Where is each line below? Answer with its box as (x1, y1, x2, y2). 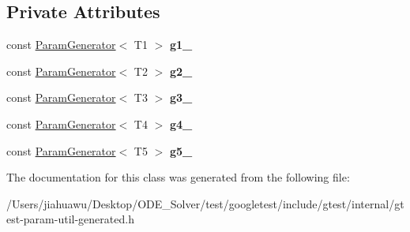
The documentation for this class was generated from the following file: (6, 169, 350, 185)
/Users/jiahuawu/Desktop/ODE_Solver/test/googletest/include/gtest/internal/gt (6, 195, 404, 211)
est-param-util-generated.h (6, 211, 134, 227)
